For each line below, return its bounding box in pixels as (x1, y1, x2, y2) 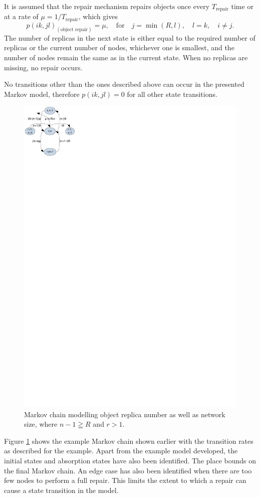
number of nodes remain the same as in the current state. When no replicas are (4, 52, 248, 62)
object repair (60, 27, 88, 32)
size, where (24, 419, 58, 429)
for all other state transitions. (127, 88, 217, 99)
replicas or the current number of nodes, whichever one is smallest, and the (4, 42, 234, 53)
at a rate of (4, 11, 39, 22)
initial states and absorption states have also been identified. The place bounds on (4, 455, 256, 465)
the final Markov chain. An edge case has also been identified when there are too (4, 465, 252, 475)
